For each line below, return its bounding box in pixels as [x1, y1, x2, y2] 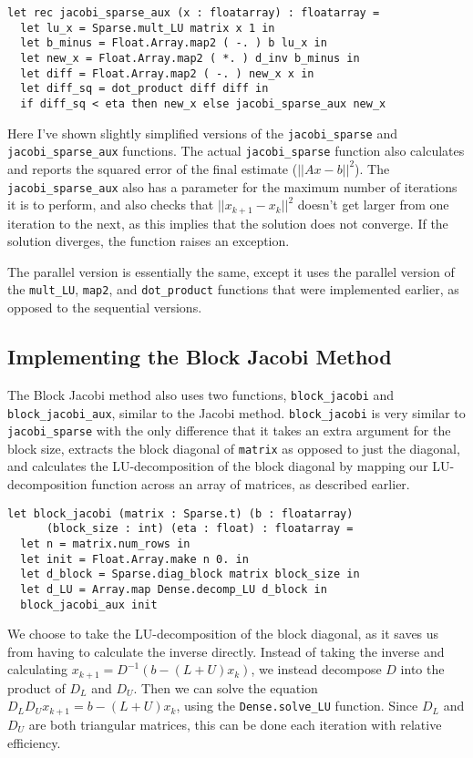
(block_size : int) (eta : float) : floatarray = [46, 522, 354, 536]
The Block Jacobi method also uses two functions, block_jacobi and [7, 384, 395, 404]
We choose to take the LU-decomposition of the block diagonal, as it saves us [7, 624, 439, 643]
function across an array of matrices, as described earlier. [91, 475, 410, 494]
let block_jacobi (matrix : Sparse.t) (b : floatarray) [7, 507, 354, 520]
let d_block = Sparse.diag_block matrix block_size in [20, 568, 360, 581]
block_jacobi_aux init [20, 598, 158, 611]
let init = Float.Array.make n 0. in [20, 552, 249, 566]
